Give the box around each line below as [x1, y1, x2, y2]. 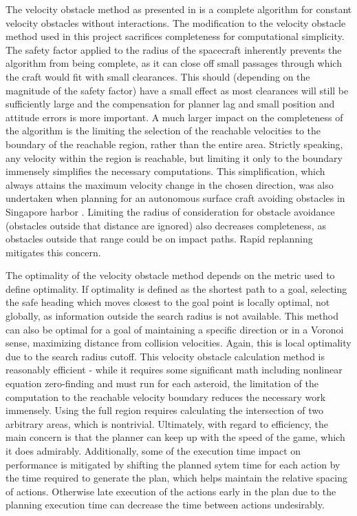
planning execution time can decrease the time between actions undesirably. [6, 497, 325, 512]
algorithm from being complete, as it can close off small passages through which [6, 56, 342, 70]
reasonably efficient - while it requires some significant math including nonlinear [6, 362, 343, 377]
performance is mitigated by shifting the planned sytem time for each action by [6, 457, 340, 471]
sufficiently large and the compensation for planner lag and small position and [6, 96, 335, 111]
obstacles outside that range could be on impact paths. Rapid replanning [6, 231, 313, 246]
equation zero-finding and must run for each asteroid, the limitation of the [6, 376, 318, 391]
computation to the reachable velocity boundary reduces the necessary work [6, 389, 326, 404]
